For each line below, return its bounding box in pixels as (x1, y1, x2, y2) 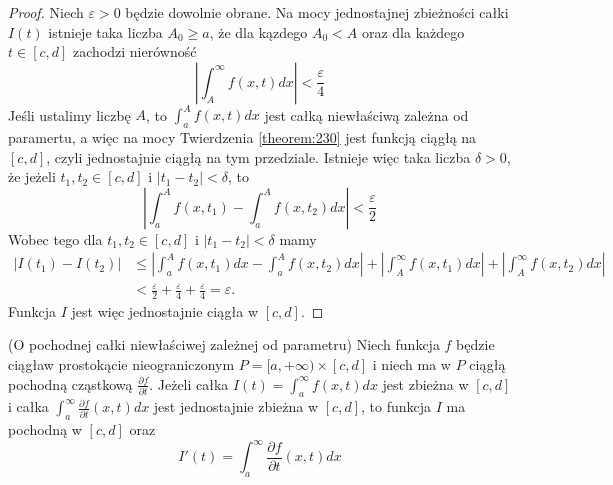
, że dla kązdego (209, 21, 308, 42)
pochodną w (8, 419, 82, 440)
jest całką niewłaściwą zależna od (264, 104, 469, 125)
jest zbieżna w (382, 373, 469, 394)
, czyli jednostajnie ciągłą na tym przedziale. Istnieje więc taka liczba (46, 146, 471, 167)
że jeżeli (8, 166, 56, 187)
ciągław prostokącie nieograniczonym (8, 354, 235, 375)
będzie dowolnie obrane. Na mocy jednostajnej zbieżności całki (125, 2, 509, 22)
